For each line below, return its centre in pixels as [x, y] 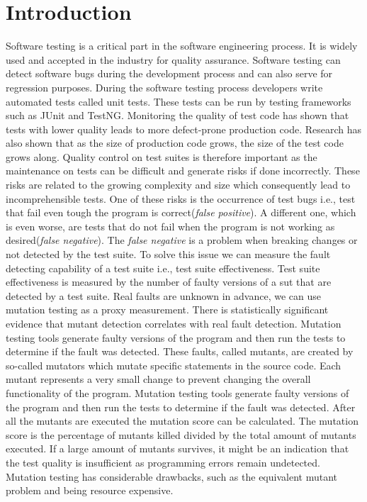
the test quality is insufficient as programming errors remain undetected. [163, 462]
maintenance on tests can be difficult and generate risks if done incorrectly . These [183, 171]
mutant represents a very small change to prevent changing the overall [158, 379]
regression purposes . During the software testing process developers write [164, 87]
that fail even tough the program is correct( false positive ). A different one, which [181, 212]
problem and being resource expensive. [90, 490]
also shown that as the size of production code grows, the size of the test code [175, 143]
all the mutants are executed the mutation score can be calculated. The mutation [182, 421]
